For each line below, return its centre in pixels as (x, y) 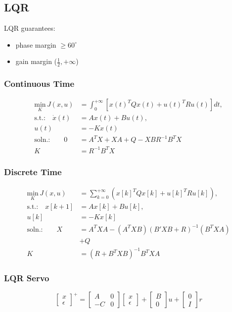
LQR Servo (27, 278)
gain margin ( (36, 61)
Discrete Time (33, 171)
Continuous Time (39, 84)
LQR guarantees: (30, 28)
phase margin (36, 44)
